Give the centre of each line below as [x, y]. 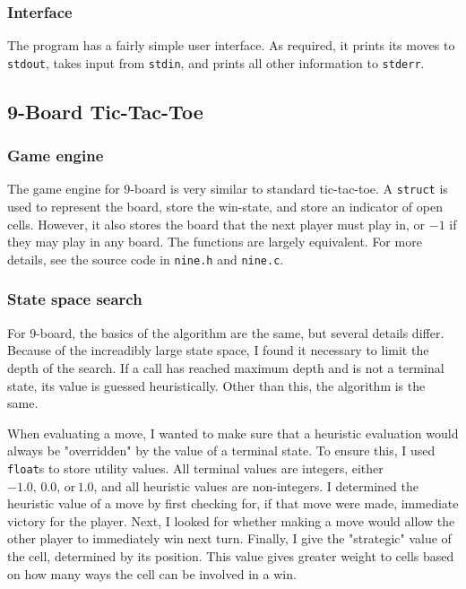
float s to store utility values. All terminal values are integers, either [195, 468]
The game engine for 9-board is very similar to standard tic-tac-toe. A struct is [228, 189]
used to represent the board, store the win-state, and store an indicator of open [225, 207]
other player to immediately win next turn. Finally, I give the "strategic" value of [229, 538]
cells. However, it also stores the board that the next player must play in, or [216, 224]
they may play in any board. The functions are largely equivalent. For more [215, 242]
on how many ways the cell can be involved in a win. [152, 573]
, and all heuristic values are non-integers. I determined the [256, 485]
